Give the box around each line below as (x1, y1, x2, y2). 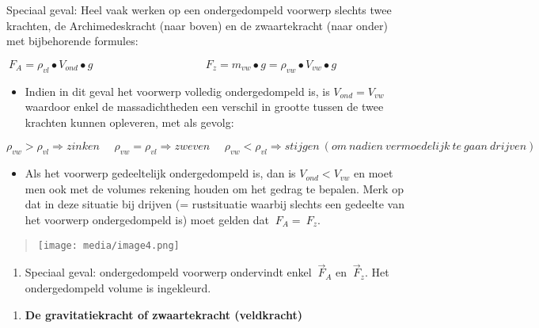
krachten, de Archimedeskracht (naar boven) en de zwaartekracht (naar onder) (6, 17, 388, 33)
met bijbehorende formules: (6, 32, 139, 49)
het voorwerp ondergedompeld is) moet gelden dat (25, 211, 269, 227)
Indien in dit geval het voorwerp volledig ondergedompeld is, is (25, 82, 330, 99)
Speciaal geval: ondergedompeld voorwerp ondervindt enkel (25, 264, 312, 280)
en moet (354, 165, 393, 181)
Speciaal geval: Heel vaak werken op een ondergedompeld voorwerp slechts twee (6, 2, 392, 17)
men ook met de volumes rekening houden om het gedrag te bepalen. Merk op (25, 180, 404, 196)
